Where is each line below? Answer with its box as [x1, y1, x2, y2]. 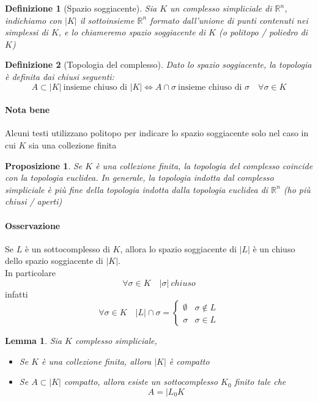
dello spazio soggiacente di [5, 254, 103, 267]
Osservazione [5, 219, 61, 232]
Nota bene [5, 103, 50, 116]
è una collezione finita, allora [42, 354, 152, 367]
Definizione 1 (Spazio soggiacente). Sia [5, 2, 157, 14]
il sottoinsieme [79, 13, 135, 26]
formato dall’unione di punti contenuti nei [150, 13, 308, 26]
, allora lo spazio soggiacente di [120, 242, 237, 255]
